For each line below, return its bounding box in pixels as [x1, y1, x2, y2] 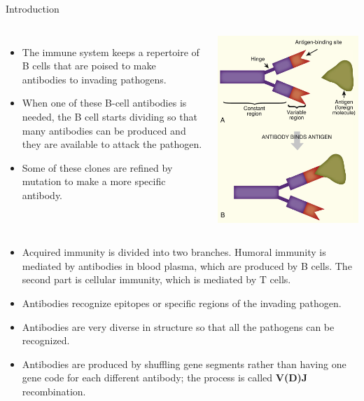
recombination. [22, 383, 86, 398]
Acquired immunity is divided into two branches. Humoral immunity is [22, 245, 326, 259]
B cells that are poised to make [22, 58, 156, 73]
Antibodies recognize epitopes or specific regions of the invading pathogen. [22, 296, 342, 310]
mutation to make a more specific [22, 174, 166, 189]
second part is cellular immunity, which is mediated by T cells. [22, 272, 291, 287]
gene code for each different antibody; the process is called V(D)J [22, 370, 308, 385]
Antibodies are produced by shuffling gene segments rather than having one [22, 356, 346, 371]
